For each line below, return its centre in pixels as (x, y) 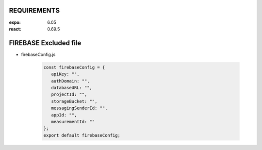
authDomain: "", (70, 81)
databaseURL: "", (72, 88)
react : (15, 29)
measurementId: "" (73, 122)
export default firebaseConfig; (82, 135)
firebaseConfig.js (38, 54)
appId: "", (64, 115)
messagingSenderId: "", (79, 108)
